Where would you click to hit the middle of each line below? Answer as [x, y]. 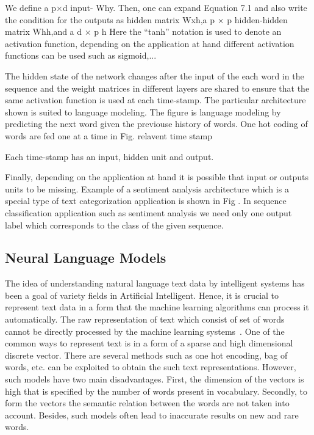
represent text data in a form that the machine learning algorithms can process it [157, 307]
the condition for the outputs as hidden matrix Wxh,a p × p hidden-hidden [146, 19]
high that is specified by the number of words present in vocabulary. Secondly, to [156, 391]
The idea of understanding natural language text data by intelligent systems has [155, 283]
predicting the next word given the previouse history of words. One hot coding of [156, 124]
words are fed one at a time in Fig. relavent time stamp [109, 135]
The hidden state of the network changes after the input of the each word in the [155, 75]
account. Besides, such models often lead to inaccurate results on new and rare [152, 415]
